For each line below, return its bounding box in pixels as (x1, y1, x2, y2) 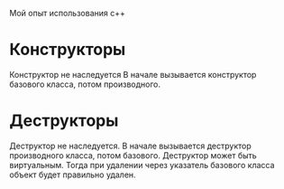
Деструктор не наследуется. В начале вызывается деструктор (9, 140, 252, 151)
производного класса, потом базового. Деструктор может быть (9, 149, 257, 161)
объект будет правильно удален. (9, 169, 137, 180)
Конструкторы (9, 40, 126, 60)
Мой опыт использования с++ (9, 8, 126, 18)
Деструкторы (9, 110, 119, 131)
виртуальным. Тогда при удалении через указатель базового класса (9, 159, 275, 170)
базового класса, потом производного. (9, 79, 160, 90)
